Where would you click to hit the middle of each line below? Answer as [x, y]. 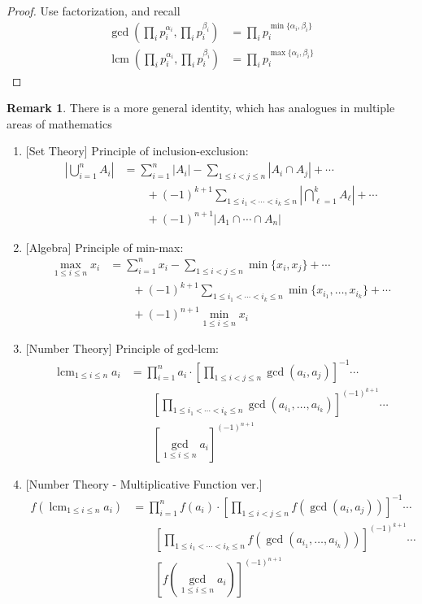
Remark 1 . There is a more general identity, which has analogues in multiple [201, 108]
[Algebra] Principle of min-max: [104, 247]
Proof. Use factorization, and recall [94, 11]
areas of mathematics [59, 123]
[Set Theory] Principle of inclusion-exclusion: [137, 151]
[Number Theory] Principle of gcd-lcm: [122, 348]
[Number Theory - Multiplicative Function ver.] [144, 483]
